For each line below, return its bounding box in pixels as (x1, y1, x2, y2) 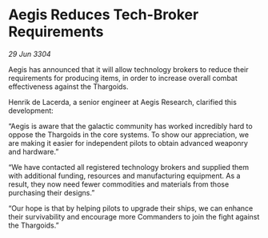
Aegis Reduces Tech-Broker (8, 6, 199, 24)
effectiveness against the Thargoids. (8, 82, 130, 91)
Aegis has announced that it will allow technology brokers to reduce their (8, 64, 249, 74)
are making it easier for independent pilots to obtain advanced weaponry (8, 138, 248, 147)
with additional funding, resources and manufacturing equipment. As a (8, 171, 241, 180)
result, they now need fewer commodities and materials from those (8, 179, 230, 189)
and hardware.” (8, 147, 59, 156)
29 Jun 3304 (8, 49, 51, 58)
